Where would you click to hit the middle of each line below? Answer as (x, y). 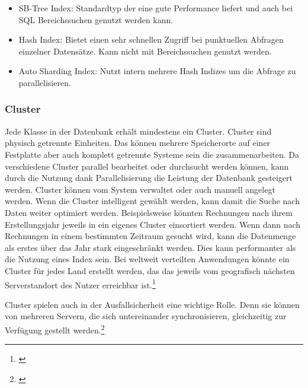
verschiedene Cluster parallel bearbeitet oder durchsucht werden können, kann (147, 166)
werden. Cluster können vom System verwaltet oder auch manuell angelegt (140, 189)
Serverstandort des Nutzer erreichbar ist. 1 (80, 284)
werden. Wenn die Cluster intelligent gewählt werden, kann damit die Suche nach (152, 201)
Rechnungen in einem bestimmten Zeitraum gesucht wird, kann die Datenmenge (150, 236)
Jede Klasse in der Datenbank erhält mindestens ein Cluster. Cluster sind (138, 131)
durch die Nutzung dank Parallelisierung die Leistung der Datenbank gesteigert (149, 178)
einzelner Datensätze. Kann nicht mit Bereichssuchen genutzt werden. (145, 51)
